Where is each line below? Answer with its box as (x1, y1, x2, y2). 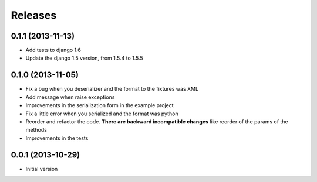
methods (25, 126, 47, 133)
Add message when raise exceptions (25, 94, 115, 101)
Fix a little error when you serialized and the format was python (25, 110, 178, 117)
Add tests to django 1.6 (25, 47, 82, 54)
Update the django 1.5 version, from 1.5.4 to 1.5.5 (25, 54, 143, 61)
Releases (11, 9, 57, 22)
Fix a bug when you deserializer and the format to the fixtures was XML (25, 85, 199, 92)
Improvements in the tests (25, 135, 89, 142)
